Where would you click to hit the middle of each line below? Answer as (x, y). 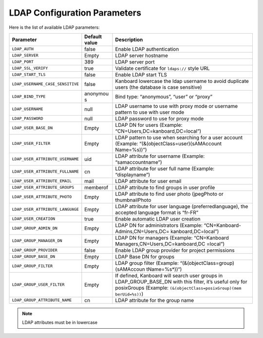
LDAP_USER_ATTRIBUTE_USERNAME (45, 159)
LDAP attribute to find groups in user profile (165, 187)
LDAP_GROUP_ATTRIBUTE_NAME (42, 300)
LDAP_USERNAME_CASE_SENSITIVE (45, 84)
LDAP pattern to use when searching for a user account (179, 138)
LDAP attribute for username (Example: (160, 156)
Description (129, 40)
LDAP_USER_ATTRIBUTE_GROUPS (43, 188)
